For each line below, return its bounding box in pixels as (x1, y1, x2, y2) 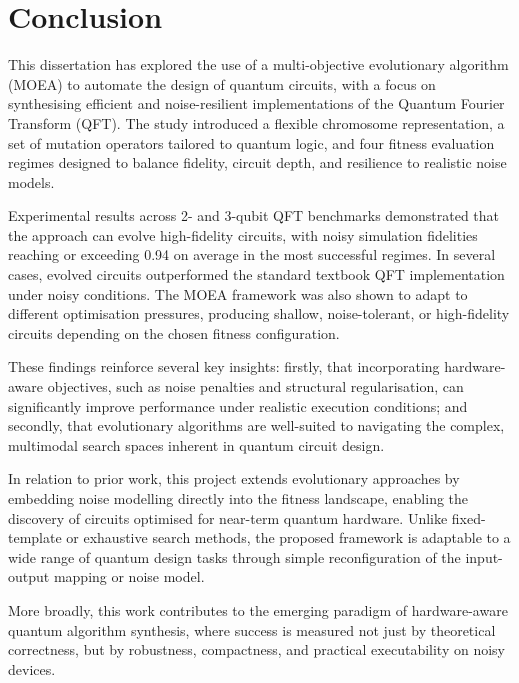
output (8, 566, 50, 587)
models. (8, 171, 55, 192)
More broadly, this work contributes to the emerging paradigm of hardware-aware (8, 599, 508, 620)
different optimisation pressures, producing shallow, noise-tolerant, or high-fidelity (8, 303, 510, 324)
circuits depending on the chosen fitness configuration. (8, 322, 340, 343)
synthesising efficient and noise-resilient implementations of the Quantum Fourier (8, 93, 505, 114)
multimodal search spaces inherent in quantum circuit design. (8, 434, 385, 455)
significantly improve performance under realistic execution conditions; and (8, 395, 468, 416)
